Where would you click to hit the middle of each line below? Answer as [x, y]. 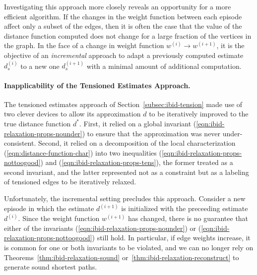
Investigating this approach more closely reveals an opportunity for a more [118, 6]
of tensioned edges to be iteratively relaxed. [70, 182]
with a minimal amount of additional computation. [164, 66]
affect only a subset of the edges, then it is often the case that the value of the [123, 26]
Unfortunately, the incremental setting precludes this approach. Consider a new [125, 198]
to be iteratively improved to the [199, 114]
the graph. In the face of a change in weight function [84, 45]
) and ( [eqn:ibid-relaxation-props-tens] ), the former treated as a [137, 162]
